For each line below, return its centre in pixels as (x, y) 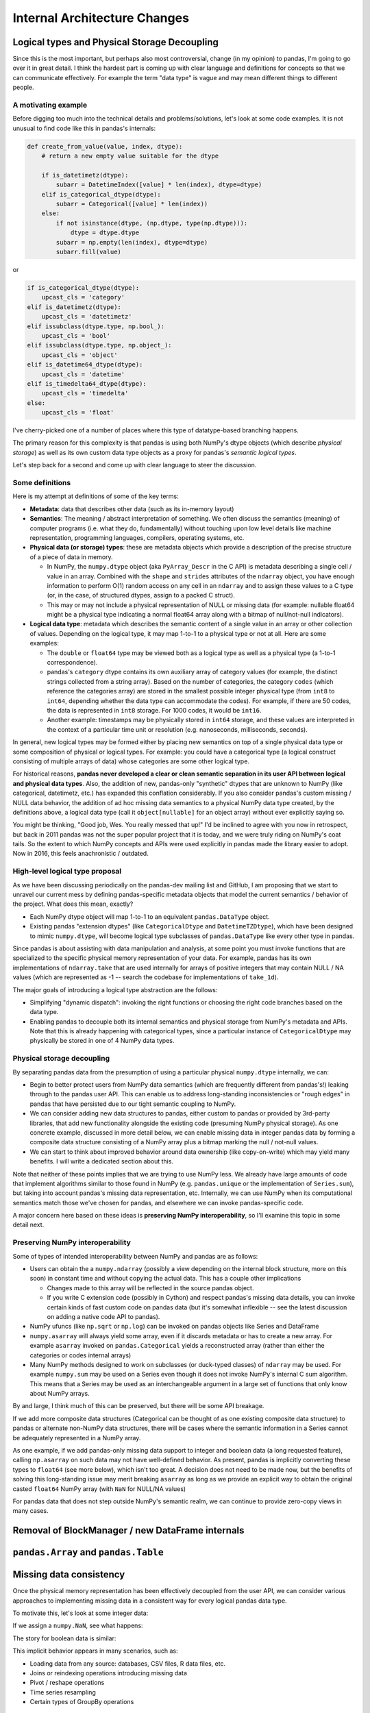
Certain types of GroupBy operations (82, 1702)
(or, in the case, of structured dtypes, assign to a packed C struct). (141, 595)
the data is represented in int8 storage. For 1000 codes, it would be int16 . (154, 710)
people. (23, 87)
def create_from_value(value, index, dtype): (105, 146)
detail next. (28, 1225)
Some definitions (42, 483)
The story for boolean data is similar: (64, 1638)
